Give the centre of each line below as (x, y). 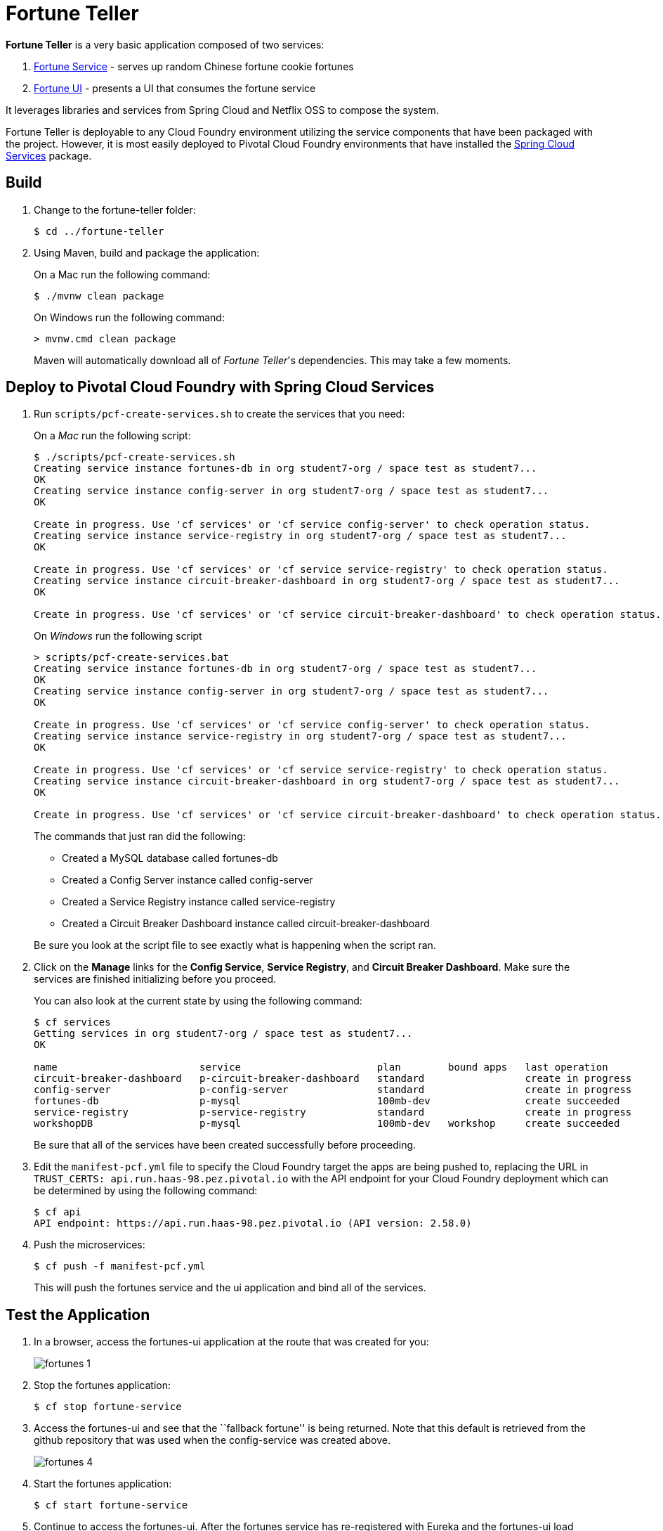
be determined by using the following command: (146, 1191)
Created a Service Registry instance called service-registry (199, 902)
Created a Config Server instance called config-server (188, 880)
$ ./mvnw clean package (99, 296)
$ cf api (58, 1212)
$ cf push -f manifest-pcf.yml (120, 1266)
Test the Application (78, 1314)
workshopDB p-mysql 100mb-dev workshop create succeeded (327, 1124)
